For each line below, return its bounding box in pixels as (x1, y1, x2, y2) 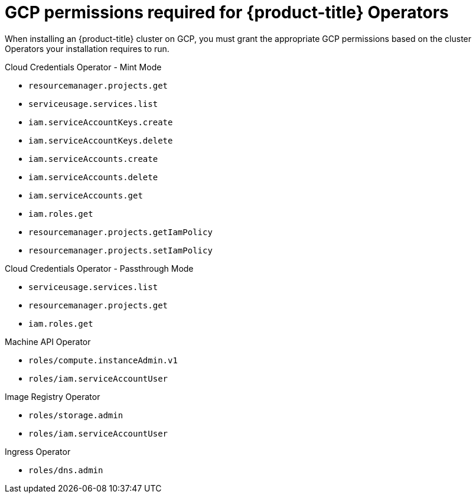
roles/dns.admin (28, 465, 103, 475)
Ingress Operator (5, 446, 71, 457)
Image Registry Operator (5, 391, 100, 402)
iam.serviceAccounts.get (28, 190, 143, 200)
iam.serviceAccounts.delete (28, 172, 158, 182)
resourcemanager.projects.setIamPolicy (28, 245, 213, 255)
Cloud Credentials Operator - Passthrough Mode (5, 263, 194, 274)
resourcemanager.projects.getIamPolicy (28, 227, 213, 237)
